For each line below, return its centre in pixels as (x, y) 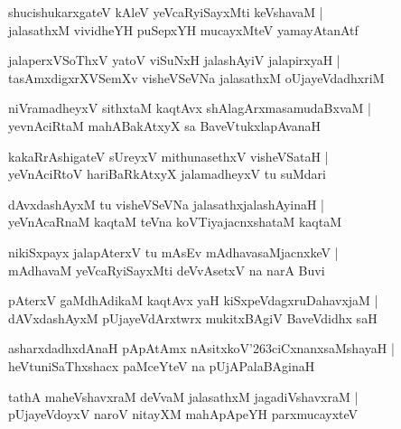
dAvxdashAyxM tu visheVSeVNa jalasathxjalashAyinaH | (166, 204)
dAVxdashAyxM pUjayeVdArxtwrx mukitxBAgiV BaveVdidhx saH (193, 317)
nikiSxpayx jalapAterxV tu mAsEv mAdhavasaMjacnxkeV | (173, 252)
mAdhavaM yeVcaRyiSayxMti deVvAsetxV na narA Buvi (167, 270)
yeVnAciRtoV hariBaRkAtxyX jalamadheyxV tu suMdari (167, 174)
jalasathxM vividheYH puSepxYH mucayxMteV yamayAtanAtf (183, 29)
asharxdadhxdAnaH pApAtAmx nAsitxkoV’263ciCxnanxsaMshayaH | (201, 348)
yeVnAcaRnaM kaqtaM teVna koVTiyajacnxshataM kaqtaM (175, 222)
